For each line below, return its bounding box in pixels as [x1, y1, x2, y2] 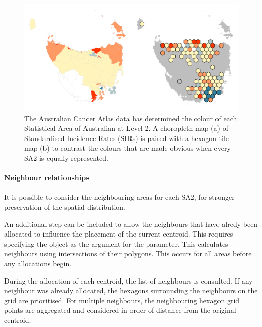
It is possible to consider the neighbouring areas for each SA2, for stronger [4, 192, 235, 202]
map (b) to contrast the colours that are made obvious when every [24, 143, 231, 153]
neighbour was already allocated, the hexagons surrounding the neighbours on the [4, 285, 258, 296]
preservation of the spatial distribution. [4, 201, 125, 212]
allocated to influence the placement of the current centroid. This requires [4, 228, 233, 239]
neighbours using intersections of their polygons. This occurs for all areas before [4, 248, 252, 259]
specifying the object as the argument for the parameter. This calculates [4, 238, 228, 249]
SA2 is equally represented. [24, 152, 108, 163]
